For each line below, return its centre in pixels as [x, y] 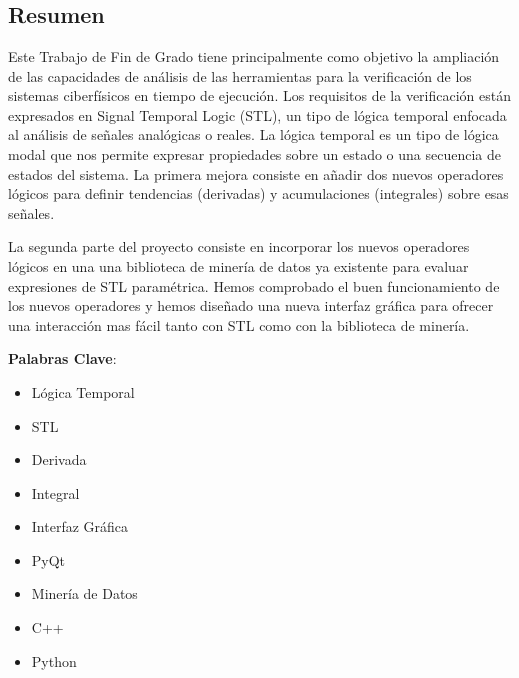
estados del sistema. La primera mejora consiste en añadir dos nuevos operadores [256, 173]
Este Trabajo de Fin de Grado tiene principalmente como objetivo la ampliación [254, 56]
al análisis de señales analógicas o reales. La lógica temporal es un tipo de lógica [253, 134]
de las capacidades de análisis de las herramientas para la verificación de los [240, 75]
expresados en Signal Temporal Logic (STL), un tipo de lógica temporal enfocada [257, 114]
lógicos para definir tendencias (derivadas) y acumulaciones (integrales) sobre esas [258, 193]
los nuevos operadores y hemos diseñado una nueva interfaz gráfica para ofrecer [251, 305]
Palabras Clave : [62, 358]
